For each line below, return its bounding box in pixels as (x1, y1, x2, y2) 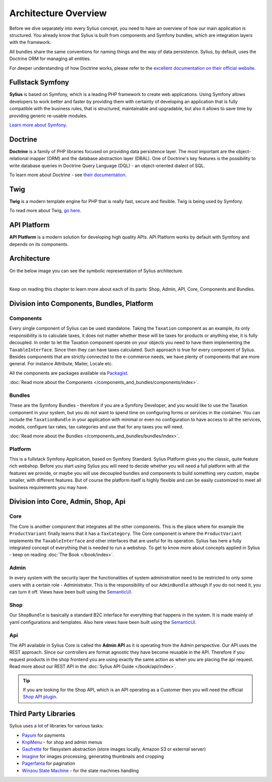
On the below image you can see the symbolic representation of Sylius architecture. (9, 268, 183, 274)
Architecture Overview (9, 8, 107, 19)
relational (9, 156, 29, 162)
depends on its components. (9, 241, 69, 247)
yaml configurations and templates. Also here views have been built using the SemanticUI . (9, 619, 196, 625)
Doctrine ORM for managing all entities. (9, 56, 91, 62)
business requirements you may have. (9, 484, 88, 490)
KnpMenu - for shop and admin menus (22, 739, 103, 745)
